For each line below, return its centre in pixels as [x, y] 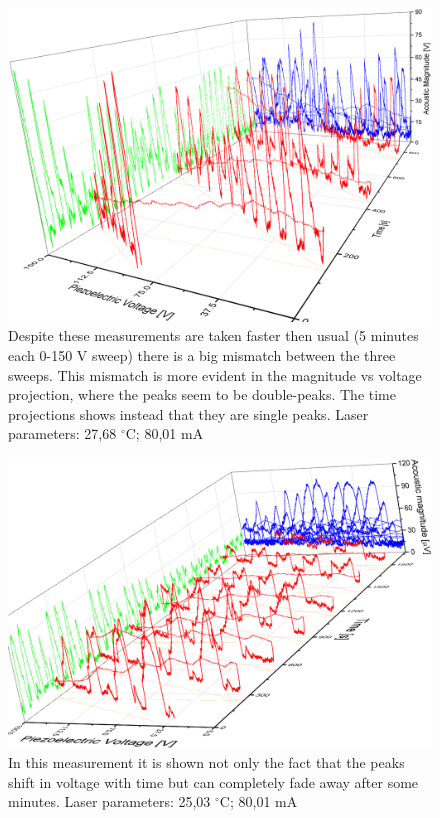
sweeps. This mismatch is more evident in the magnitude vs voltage [215, 374]
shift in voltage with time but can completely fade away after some [213, 781]
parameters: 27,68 [62, 433]
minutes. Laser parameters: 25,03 [109, 801]
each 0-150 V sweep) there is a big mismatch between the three [202, 355]
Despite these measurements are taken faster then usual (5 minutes [213, 335]
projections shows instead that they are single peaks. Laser [188, 413]
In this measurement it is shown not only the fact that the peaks [206, 762]
